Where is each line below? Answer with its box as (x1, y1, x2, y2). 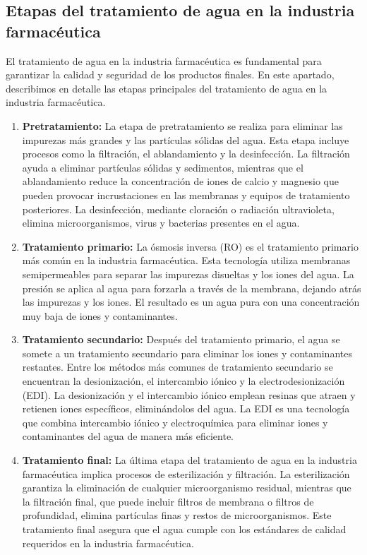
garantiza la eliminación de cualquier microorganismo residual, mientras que (22, 480, 351, 495)
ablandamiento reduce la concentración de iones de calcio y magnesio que (22, 174, 339, 189)
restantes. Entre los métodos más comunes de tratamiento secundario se (22, 359, 333, 374)
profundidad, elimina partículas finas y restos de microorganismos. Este (22, 508, 332, 523)
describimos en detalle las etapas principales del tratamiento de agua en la (6, 80, 327, 95)
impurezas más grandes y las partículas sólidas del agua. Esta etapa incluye (22, 132, 349, 147)
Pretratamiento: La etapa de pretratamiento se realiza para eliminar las (22, 118, 343, 133)
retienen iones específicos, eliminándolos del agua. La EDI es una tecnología (22, 401, 350, 416)
